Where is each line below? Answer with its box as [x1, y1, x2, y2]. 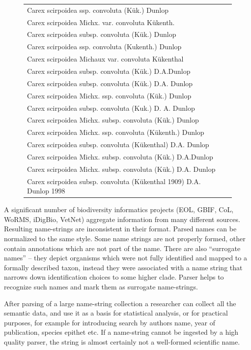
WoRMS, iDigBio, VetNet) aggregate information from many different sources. [4, 214, 240, 224]
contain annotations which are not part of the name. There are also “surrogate [4, 243, 241, 253]
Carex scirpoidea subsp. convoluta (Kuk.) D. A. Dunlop [27, 102, 195, 113]
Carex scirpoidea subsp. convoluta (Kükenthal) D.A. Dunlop [27, 139, 209, 150]
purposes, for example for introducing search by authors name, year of [4, 317, 215, 327]
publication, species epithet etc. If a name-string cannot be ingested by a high [4, 327, 239, 337]
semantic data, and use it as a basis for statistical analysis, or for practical [4, 308, 228, 318]
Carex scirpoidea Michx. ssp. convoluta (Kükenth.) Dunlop [27, 127, 204, 137]
